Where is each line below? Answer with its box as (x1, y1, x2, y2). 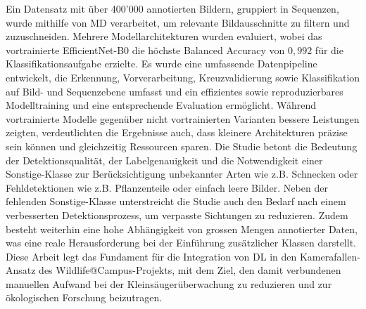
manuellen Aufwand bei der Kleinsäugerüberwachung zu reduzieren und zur (6, 276, 332, 291)
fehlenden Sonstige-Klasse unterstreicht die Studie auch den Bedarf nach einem (6, 194, 346, 209)
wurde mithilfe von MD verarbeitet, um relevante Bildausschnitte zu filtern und (6, 15, 350, 29)
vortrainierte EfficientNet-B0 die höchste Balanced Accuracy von (6, 42, 285, 57)
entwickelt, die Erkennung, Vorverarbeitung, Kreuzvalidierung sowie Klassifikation (6, 70, 360, 84)
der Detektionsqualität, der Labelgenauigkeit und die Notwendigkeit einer (6, 152, 323, 167)
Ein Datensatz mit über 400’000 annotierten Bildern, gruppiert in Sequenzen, (6, 1, 339, 15)
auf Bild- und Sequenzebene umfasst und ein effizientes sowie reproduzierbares (6, 84, 343, 98)
